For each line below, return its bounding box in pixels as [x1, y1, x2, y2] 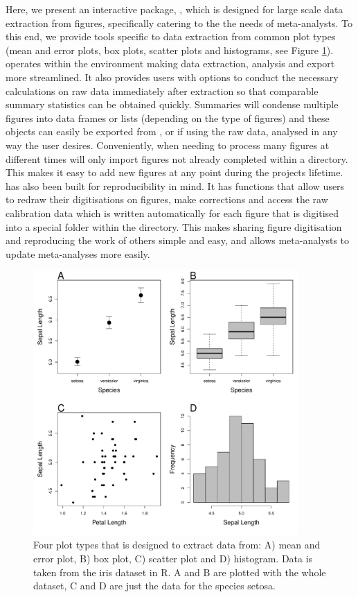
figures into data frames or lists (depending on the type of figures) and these [6, 110, 330, 125]
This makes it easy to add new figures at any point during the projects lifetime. [6, 165, 343, 180]
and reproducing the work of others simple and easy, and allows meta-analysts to [6, 233, 350, 248]
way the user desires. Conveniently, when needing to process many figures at [6, 137, 330, 152]
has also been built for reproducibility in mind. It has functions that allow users [6, 178, 345, 193]
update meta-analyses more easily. [6, 246, 150, 261]
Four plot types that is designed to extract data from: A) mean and [33, 537, 321, 552]
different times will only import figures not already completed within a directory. [6, 151, 348, 166]
